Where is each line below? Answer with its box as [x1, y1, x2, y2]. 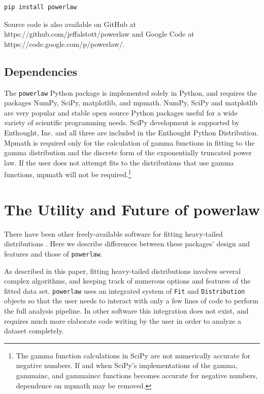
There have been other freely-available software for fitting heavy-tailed [4, 228, 223, 239]
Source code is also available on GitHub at [4, 18, 137, 29]
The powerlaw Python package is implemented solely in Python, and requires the [4, 87, 257, 98]
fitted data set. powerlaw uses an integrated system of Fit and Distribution [4, 285, 245, 296]
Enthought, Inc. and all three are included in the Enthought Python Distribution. [4, 127, 258, 138]
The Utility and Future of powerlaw [4, 199, 260, 219]
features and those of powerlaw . [4, 248, 103, 259]
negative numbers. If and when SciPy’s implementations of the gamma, [16, 360, 238, 371]
